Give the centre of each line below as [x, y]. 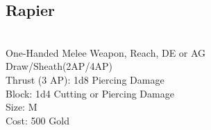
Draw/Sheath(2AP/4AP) [59, 66]
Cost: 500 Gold [37, 120]
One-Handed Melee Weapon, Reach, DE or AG [106, 52]
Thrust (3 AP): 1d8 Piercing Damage [85, 79]
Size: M [22, 107]
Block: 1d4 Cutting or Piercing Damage [90, 93]
